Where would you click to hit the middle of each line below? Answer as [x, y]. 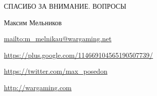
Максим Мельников [33, 22]
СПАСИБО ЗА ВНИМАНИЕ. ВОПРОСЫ [65, 6]
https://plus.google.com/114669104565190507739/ [78, 55]
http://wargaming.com [38, 87]
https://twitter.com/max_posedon [56, 71]
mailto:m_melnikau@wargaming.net [58, 39]
